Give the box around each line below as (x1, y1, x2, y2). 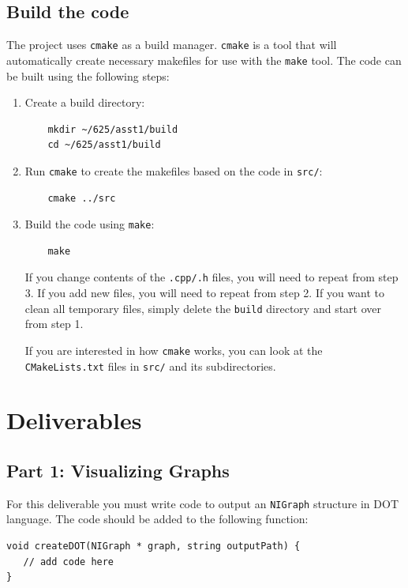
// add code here (23, 556, 114, 567)
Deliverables (6, 404, 142, 436)
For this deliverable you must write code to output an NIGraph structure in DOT (6, 495, 399, 511)
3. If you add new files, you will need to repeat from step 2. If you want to (24, 285, 385, 301)
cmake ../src (47, 192, 116, 204)
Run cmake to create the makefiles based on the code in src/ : (24, 162, 323, 179)
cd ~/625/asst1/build (47, 139, 161, 151)
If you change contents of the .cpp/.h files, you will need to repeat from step (24, 269, 399, 285)
